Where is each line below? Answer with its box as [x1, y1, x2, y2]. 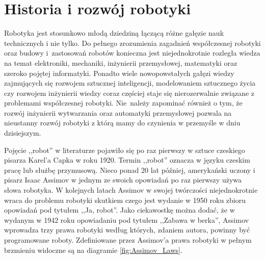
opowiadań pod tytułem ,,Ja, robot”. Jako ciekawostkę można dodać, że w [4, 204, 235, 215]
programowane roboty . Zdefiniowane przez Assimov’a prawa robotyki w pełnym [4, 235, 252, 245]
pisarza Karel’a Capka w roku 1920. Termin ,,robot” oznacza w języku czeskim [4, 154, 250, 165]
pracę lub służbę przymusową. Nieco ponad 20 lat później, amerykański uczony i [4, 164, 255, 175]
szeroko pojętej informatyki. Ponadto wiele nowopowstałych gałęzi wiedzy [4, 67, 234, 78]
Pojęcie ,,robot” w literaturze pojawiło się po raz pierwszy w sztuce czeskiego [4, 144, 245, 155]
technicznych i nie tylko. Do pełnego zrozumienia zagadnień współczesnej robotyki [4, 37, 261, 48]
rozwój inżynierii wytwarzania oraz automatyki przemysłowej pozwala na [4, 107, 232, 118]
